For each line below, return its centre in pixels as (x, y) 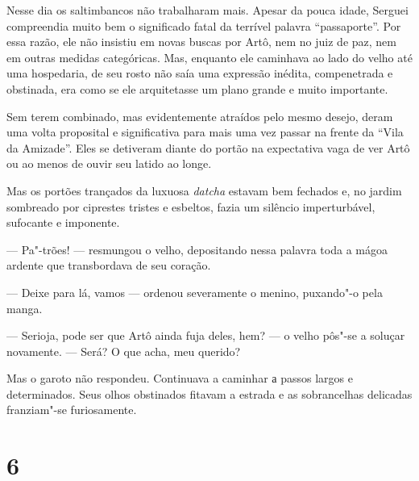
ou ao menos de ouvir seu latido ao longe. (109, 163)
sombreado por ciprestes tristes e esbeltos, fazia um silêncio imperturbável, (191, 206)
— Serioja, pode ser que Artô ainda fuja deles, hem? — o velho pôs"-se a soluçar (206, 335)
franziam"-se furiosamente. (72, 410)
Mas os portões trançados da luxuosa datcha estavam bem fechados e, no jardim (204, 190)
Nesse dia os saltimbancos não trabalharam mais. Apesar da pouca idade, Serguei (207, 10)
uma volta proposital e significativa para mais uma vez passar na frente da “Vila (205, 132)
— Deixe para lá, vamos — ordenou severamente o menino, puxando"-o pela (195, 292)
